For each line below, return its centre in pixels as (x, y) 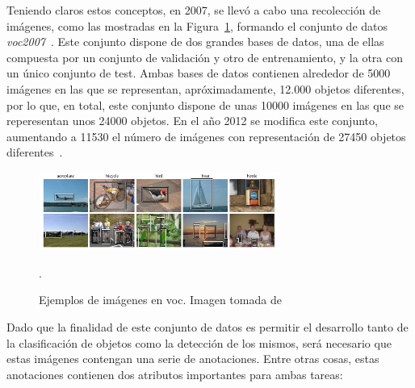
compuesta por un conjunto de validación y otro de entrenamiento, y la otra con (205, 57)
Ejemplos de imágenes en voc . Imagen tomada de (160, 300)
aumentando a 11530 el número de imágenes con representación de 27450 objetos (206, 136)
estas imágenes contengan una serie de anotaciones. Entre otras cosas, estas (193, 359)
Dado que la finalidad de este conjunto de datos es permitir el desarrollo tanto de (207, 326)
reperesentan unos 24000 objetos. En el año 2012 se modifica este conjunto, (192, 121)
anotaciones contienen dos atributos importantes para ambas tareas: (175, 374)
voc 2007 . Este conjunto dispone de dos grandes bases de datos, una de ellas (195, 42)
